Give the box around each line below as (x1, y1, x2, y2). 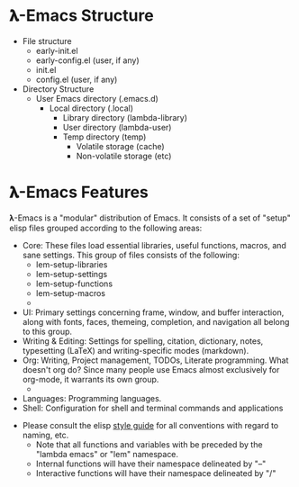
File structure (22, 35, 72, 46)
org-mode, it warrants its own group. (22, 374, 159, 384)
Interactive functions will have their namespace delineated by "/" (35, 467, 276, 478)
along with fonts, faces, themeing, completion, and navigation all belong (22, 316, 290, 327)
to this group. (22, 326, 73, 337)
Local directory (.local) (49, 103, 133, 113)
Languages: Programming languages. (22, 392, 162, 403)
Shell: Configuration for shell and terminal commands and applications (22, 402, 284, 413)
